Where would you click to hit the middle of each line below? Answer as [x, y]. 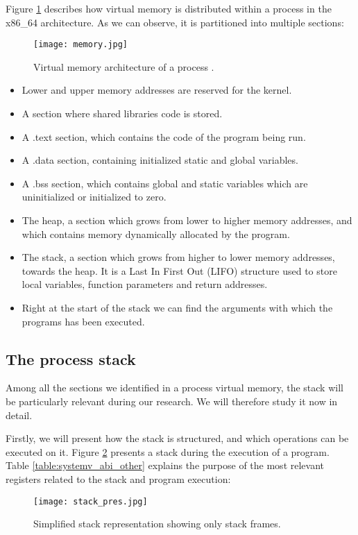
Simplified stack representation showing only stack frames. [157, 524]
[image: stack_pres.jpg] [91, 501]
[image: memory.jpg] [81, 45]
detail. [19, 415]
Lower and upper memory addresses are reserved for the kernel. [157, 90]
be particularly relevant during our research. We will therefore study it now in [172, 401]
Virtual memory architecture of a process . [124, 66]
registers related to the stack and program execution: [118, 478]
